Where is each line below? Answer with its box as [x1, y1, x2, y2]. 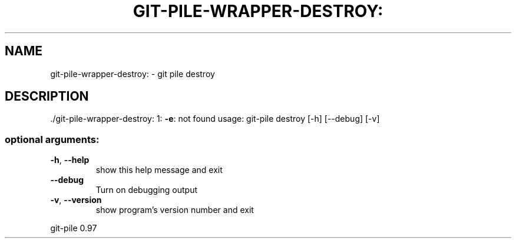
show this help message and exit [95, 165, 223, 175]
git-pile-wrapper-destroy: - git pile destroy [50, 68, 215, 79]
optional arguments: [5, 133, 100, 145]
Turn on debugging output [95, 185, 198, 195]
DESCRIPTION [5, 89, 89, 104]
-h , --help [50, 155, 90, 165]
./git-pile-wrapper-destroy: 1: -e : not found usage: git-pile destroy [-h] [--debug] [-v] [50, 114, 380, 124]
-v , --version [50, 195, 102, 205]
